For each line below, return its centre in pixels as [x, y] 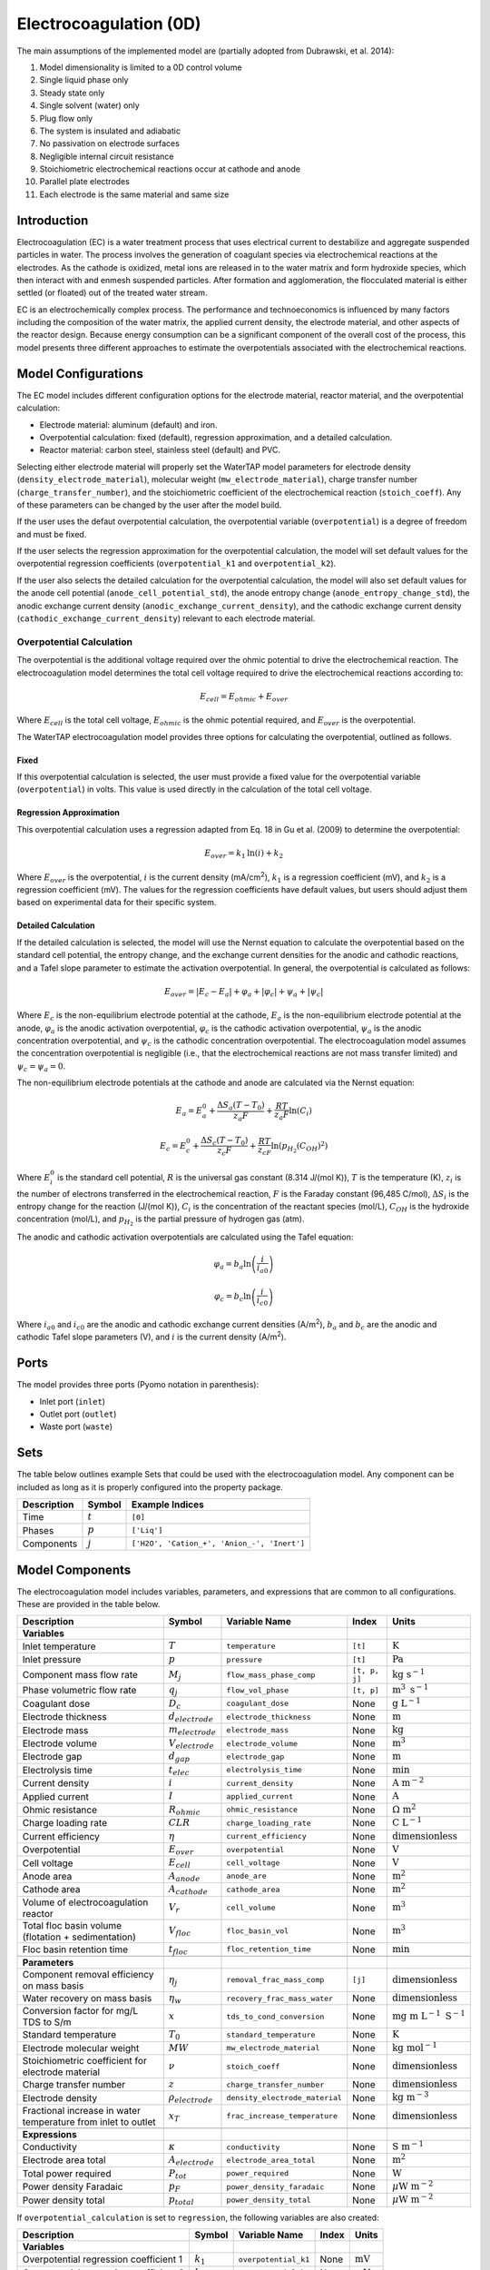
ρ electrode [191, 2098]
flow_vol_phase [258, 1690]
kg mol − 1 [414, 2047]
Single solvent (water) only [89, 105]
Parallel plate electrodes [85, 182]
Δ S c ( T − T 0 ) [225, 1141]
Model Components [74, 1569]
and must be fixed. [52, 534]
